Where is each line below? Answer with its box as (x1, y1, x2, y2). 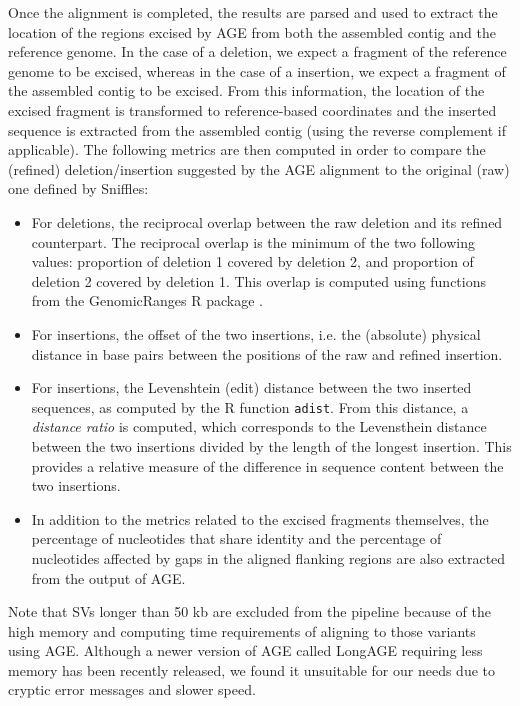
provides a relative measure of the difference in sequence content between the (31, 455, 504, 476)
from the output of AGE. (31, 567, 186, 588)
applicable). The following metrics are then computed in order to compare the (8, 139, 486, 160)
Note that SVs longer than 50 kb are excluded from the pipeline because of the (8, 601, 491, 622)
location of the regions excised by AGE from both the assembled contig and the (8, 21, 496, 42)
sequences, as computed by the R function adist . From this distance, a (31, 396, 469, 417)
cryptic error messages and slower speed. (8, 679, 256, 700)
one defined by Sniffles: (8, 178, 149, 199)
